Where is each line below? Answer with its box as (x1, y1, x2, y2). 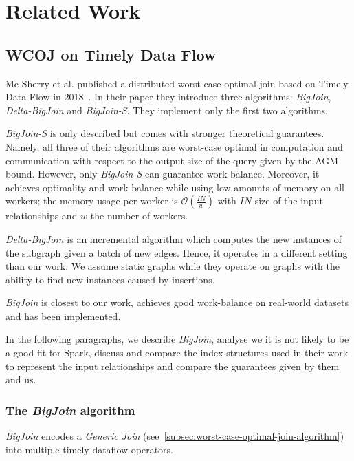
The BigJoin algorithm (5, 401, 135, 418)
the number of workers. (90, 208, 188, 223)
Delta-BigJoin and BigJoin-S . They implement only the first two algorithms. (5, 103, 329, 117)
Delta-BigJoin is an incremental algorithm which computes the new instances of (5, 231, 342, 246)
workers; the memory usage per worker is (5, 193, 178, 208)
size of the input (254, 193, 323, 208)
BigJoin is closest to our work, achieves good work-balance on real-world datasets (5, 295, 349, 310)
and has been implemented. (5, 308, 121, 323)
